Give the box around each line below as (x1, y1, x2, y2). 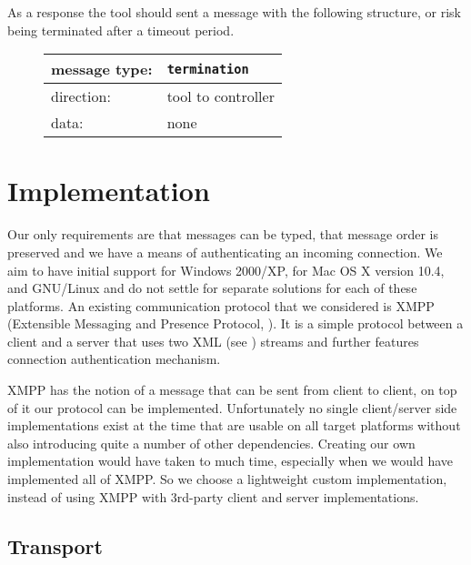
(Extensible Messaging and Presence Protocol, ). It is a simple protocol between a (7, 314, 464, 333)
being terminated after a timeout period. (7, 20, 235, 39)
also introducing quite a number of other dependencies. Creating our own (7, 433, 416, 452)
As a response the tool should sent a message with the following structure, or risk (7, 3, 462, 21)
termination (166, 61, 249, 76)
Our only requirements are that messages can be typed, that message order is (7, 225, 438, 244)
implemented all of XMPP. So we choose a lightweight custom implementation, (7, 469, 447, 489)
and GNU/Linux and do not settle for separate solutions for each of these (7, 278, 417, 298)
